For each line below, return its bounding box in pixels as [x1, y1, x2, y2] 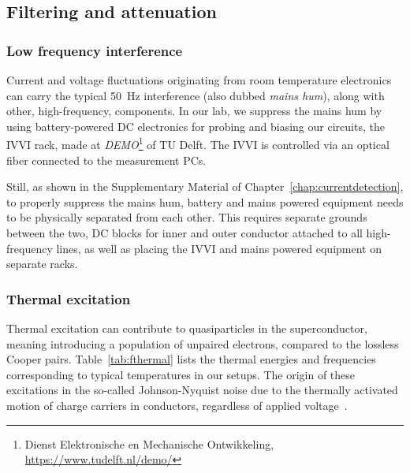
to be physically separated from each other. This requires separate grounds [6, 209, 367, 225]
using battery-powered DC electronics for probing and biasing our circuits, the [6, 117, 385, 134]
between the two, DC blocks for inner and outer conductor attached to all [6, 225, 363, 240]
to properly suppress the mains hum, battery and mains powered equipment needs [6, 193, 404, 210]
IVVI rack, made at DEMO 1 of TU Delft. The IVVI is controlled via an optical [6, 134, 389, 153]
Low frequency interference [6, 40, 183, 60]
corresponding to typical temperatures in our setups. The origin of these [6, 366, 356, 382]
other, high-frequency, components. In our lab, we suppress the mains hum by [6, 102, 382, 119]
